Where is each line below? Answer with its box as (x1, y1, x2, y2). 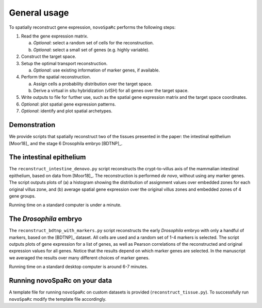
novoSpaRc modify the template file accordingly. (9, 296, 107, 302)
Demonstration (9, 121, 56, 129)
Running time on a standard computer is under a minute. (9, 202, 122, 208)
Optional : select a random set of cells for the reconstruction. (33, 40, 154, 46)
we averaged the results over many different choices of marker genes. (9, 254, 150, 260)
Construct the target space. (21, 54, 76, 59)
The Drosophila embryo (9, 215, 82, 223)
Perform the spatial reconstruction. (21, 74, 91, 80)
